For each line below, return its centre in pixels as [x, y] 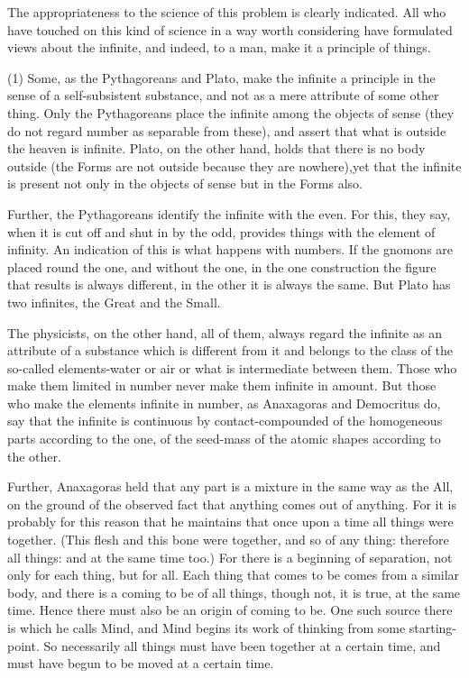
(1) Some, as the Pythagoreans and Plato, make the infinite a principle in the [221, 77]
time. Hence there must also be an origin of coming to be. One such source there [230, 610]
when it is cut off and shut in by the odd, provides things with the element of [221, 231]
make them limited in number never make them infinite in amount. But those [222, 385]
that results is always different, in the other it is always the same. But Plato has [229, 284]
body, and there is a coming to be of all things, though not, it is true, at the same [234, 592]
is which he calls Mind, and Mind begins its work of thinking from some [207, 628]
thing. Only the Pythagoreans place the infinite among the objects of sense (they [231, 112]
